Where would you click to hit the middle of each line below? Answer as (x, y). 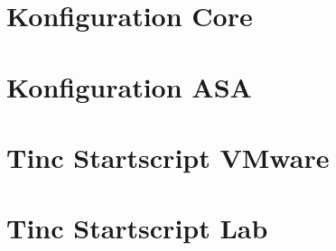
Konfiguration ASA (129, 86)
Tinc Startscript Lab (137, 228)
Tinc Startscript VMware (168, 157)
